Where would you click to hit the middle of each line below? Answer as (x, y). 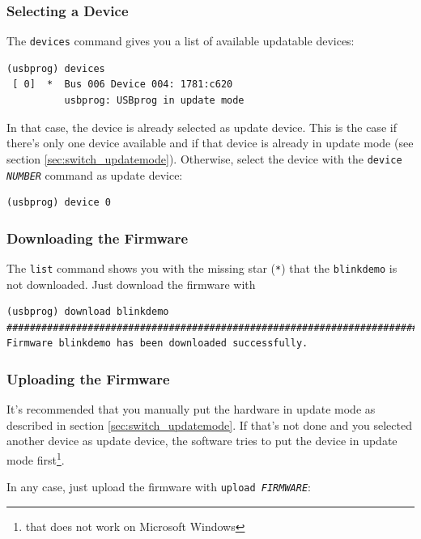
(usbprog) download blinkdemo (88, 312)
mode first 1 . (36, 458)
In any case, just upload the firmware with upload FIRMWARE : (159, 487)
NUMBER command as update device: (95, 174)
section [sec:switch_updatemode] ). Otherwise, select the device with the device (204, 158)
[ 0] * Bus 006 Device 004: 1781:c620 (123, 85)
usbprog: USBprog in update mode (154, 101)
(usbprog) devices (56, 68)
